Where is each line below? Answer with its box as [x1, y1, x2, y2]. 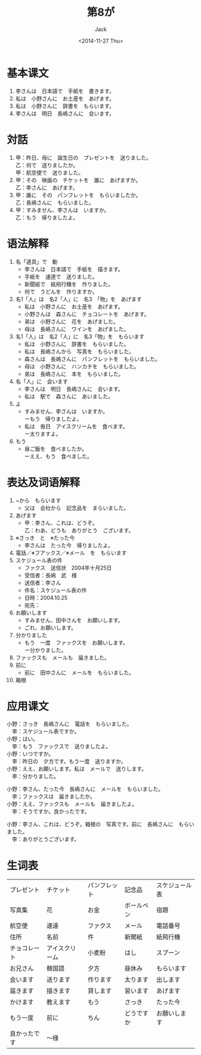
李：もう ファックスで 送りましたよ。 [11, 743, 112, 750]
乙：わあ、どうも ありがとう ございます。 [24, 526, 134, 533]
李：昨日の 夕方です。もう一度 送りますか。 [11, 758, 126, 765]
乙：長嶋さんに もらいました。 [15, 199, 94, 206]
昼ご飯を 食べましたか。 [24, 445, 88, 452]
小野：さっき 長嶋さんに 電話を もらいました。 [7, 720, 132, 727]
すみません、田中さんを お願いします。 [24, 616, 123, 623]
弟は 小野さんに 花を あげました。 [24, 318, 119, 325]
